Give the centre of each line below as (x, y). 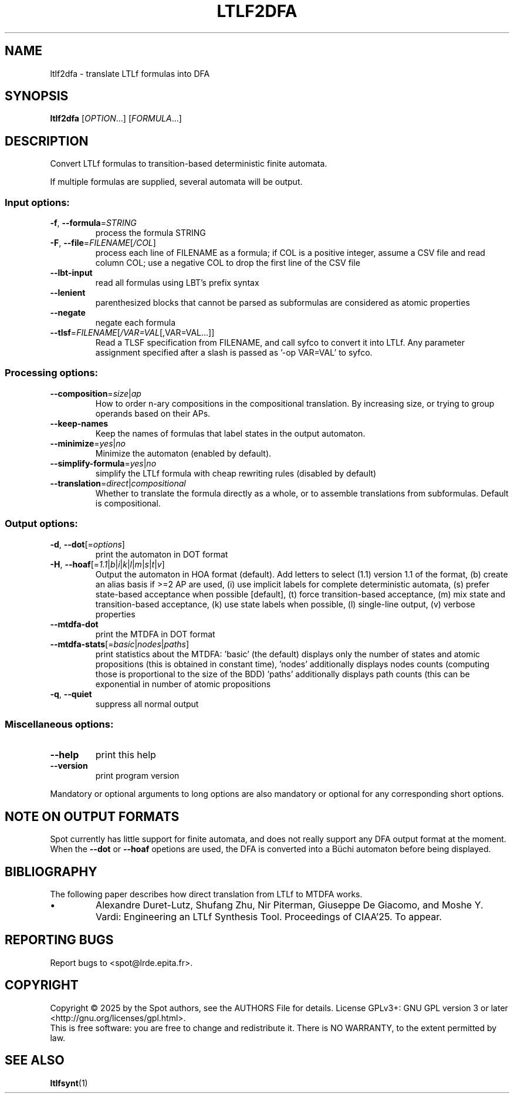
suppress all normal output (147, 704)
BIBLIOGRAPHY (51, 871)
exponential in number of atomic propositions (183, 684)
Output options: (41, 524)
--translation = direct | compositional (118, 483)
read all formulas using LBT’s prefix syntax (177, 283)
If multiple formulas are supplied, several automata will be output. (176, 182)
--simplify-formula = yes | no (103, 463)
